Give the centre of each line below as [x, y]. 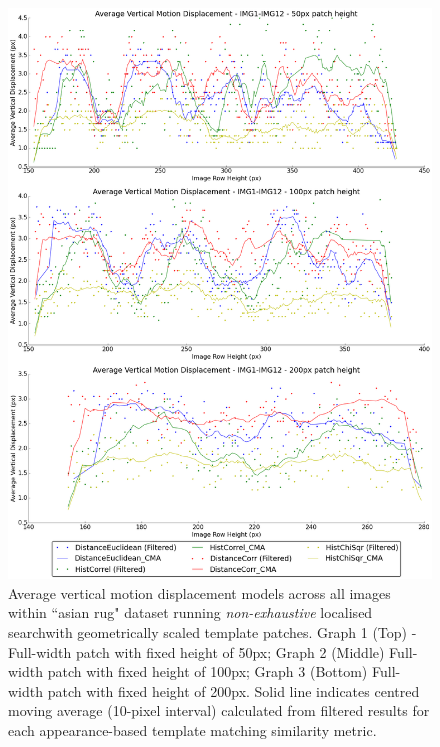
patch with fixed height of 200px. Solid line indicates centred [233, 690]
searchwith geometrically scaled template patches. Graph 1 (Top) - [212, 632]
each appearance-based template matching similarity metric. [192, 730]
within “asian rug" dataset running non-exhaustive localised [190, 612]
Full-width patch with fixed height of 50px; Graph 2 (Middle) [196, 651]
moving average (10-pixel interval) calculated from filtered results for [219, 710]
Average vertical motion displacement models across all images [199, 592]
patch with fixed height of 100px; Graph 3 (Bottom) [207, 671]
